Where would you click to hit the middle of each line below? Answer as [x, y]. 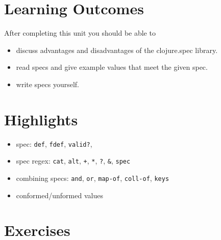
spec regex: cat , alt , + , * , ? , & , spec [73, 161]
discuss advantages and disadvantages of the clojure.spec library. [117, 50]
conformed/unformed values [59, 195]
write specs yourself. [47, 84]
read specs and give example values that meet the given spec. [112, 67]
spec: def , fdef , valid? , [54, 143]
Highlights [41, 119]
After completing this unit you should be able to [80, 33]
